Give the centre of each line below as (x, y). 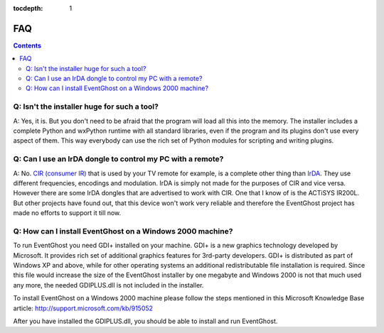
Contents (27, 45)
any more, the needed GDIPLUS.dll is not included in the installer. (108, 285)
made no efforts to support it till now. (67, 213)
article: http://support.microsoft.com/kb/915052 (83, 308)
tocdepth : (28, 8)
